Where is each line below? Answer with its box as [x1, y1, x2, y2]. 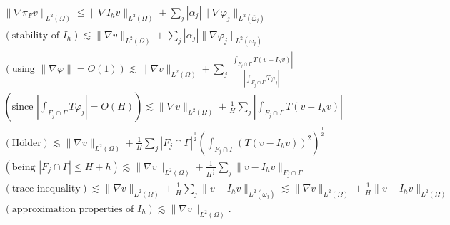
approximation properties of [11, 204, 134, 214]
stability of [11, 30, 60, 41]
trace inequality [11, 183, 81, 194]
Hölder [11, 137, 41, 148]
